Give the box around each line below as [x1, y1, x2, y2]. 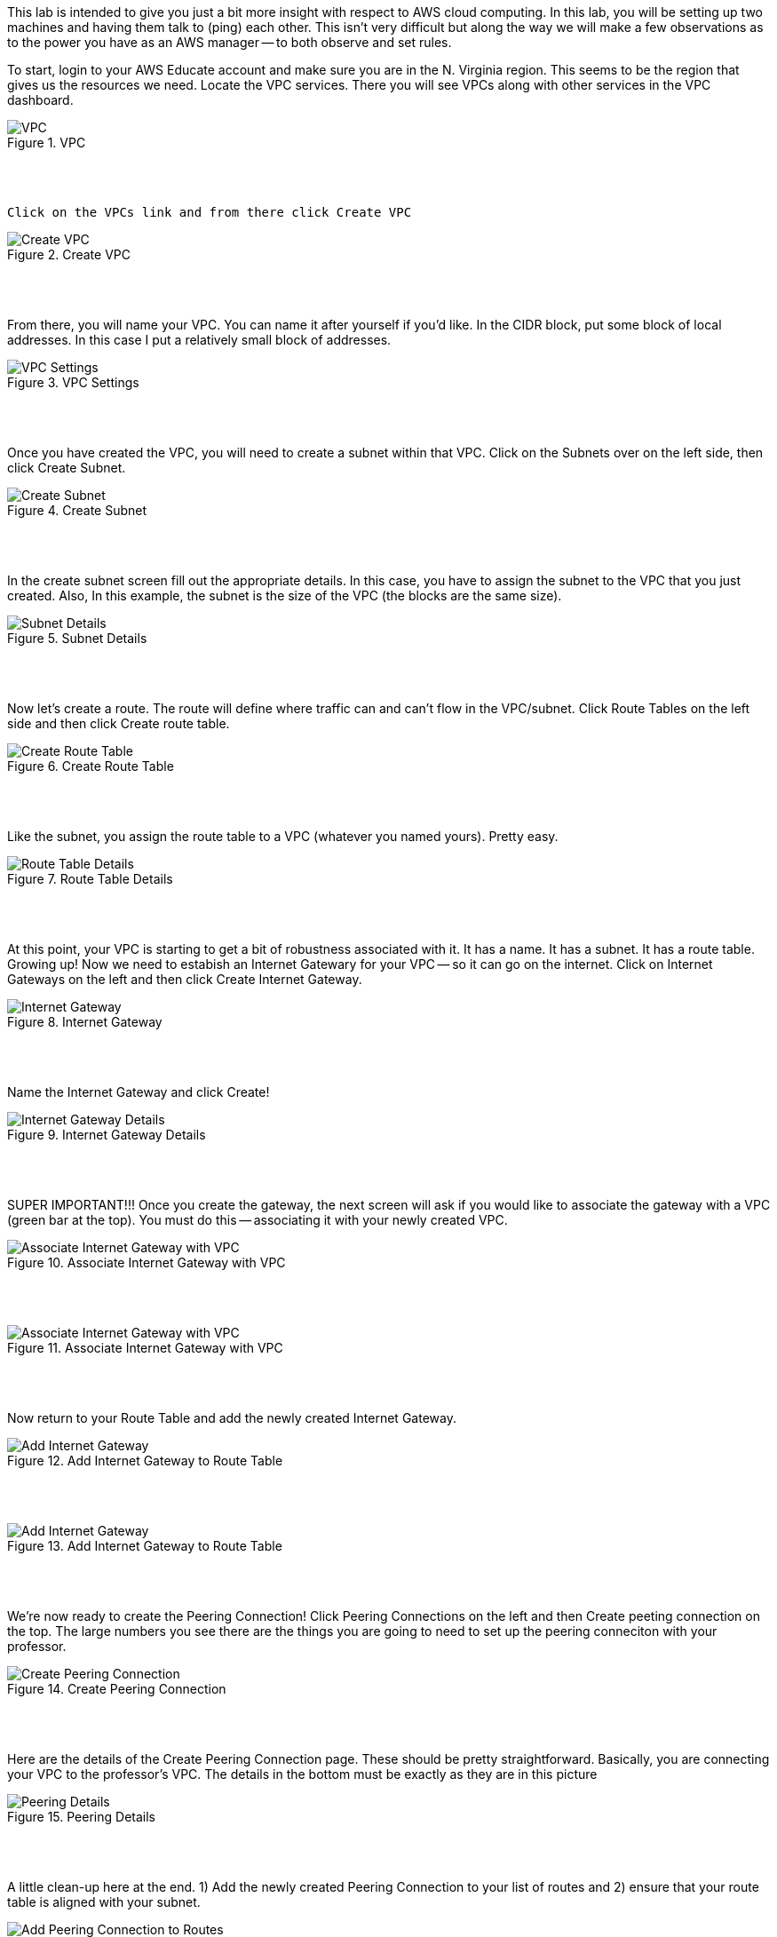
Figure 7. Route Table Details [7, 871, 173, 886]
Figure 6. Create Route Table [7, 758, 174, 774]
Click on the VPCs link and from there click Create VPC [7, 205, 412, 219]
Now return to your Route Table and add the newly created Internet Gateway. [7, 1410, 456, 1425]
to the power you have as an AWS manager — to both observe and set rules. [7, 35, 452, 50]
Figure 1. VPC [7, 135, 86, 150]
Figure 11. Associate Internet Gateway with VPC [7, 1340, 283, 1355]
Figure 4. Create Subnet [7, 503, 147, 518]
